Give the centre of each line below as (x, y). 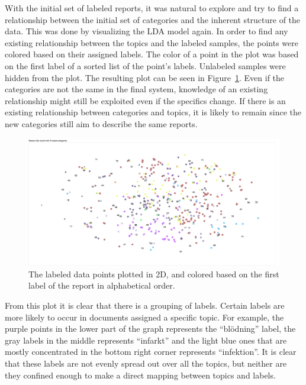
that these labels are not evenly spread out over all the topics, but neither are (146, 363)
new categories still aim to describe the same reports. (101, 123)
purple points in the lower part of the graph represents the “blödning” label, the (150, 329)
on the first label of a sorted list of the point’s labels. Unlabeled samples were (145, 65)
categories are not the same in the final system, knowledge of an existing (136, 89)
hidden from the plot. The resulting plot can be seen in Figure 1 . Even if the (145, 77)
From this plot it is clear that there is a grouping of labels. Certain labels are (145, 305)
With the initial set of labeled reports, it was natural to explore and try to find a (152, 8)
